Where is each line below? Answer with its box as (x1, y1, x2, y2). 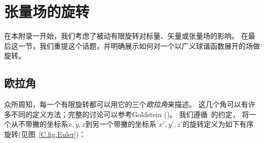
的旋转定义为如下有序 (182, 119, 254, 129)
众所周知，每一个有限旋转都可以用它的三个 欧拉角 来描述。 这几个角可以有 (4, 99, 248, 110)
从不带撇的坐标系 (11, 119, 68, 129)
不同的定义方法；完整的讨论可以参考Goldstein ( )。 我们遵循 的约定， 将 (11, 109, 249, 119)
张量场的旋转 (4, 1, 90, 22)
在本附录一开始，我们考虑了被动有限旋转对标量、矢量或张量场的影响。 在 (4, 30, 248, 41)
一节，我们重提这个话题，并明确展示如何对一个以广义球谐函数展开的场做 (18, 40, 260, 51)
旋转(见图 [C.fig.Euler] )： (4, 128, 86, 139)
